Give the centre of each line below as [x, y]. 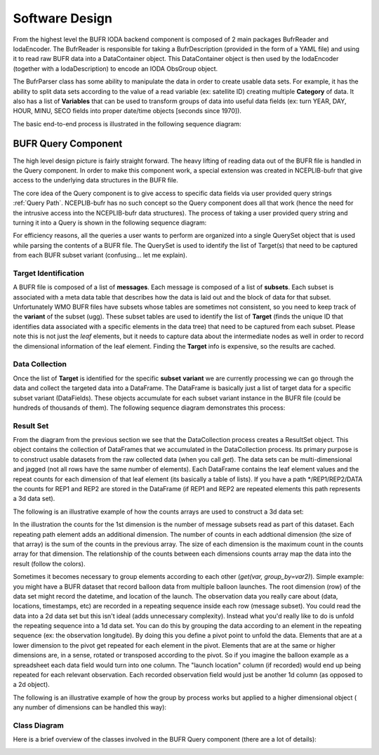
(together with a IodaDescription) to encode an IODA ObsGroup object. [115, 68]
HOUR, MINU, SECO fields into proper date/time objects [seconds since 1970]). [127, 111]
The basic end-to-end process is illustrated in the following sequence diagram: [127, 123]
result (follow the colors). [49, 563]
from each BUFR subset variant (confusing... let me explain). [100, 255]
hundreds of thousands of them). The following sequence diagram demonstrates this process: [149, 408]
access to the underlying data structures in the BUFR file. [96, 180]
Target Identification [48, 273]
